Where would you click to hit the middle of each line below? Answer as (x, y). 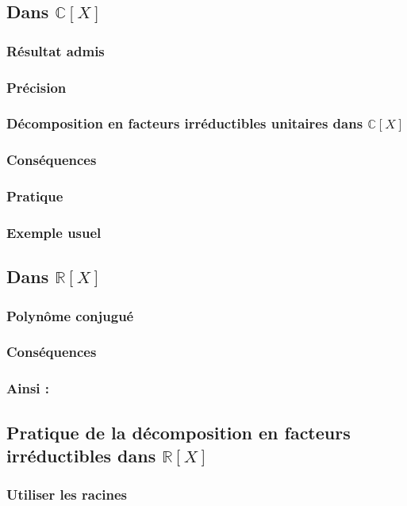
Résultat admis (56, 50)
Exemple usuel (54, 232)
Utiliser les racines (67, 494)
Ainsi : (28, 388)
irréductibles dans (81, 455)
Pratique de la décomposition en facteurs (179, 432)
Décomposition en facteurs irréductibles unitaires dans (185, 123)
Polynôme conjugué (70, 315)
